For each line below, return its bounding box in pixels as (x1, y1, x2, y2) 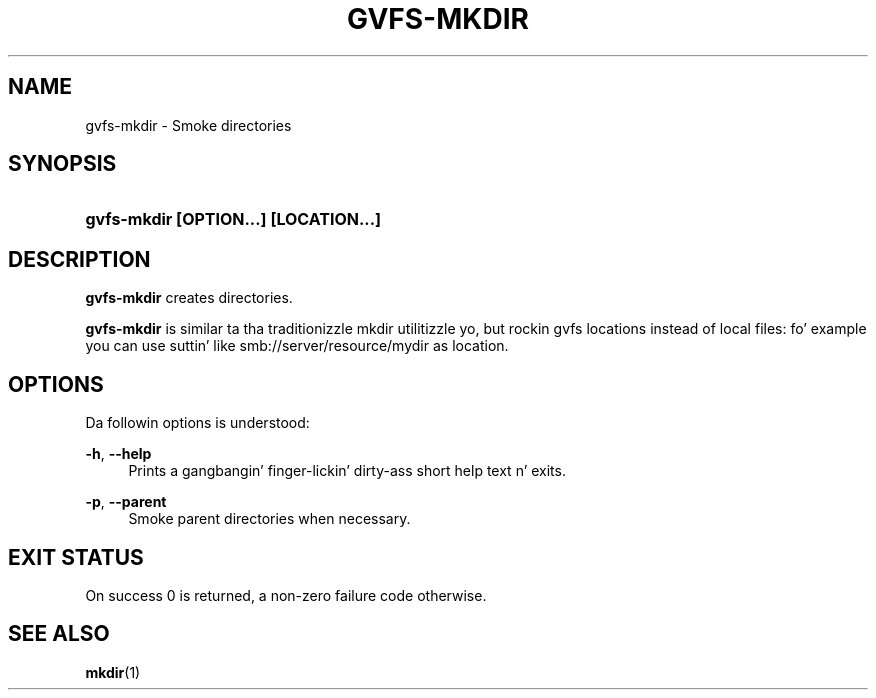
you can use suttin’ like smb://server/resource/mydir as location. (85, 337, 509, 355)
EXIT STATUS (8, 544, 144, 570)
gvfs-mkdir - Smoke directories (85, 116, 292, 134)
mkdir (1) (85, 663, 141, 681)
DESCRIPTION (8, 246, 151, 272)
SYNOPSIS (8, 151, 117, 177)
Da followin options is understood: (85, 414, 310, 432)
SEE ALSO (8, 621, 110, 647)
